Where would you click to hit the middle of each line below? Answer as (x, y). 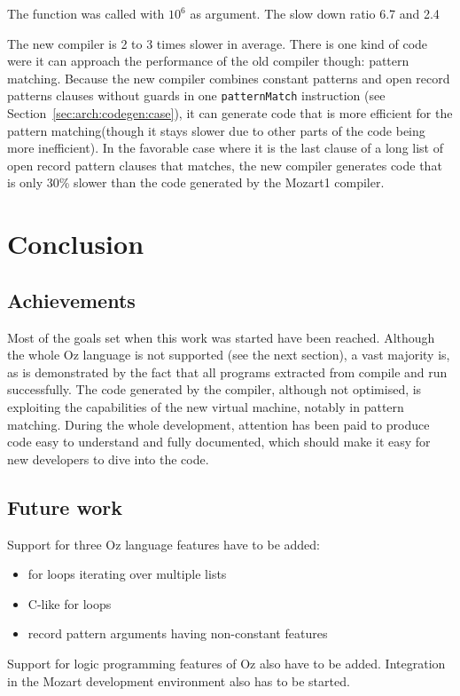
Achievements (71, 300)
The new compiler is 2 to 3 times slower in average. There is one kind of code (218, 43)
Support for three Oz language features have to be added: (164, 544)
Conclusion (76, 244)
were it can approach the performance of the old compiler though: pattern (208, 61)
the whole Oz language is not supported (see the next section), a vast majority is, (229, 355)
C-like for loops (70, 603)
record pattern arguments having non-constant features (178, 633)
